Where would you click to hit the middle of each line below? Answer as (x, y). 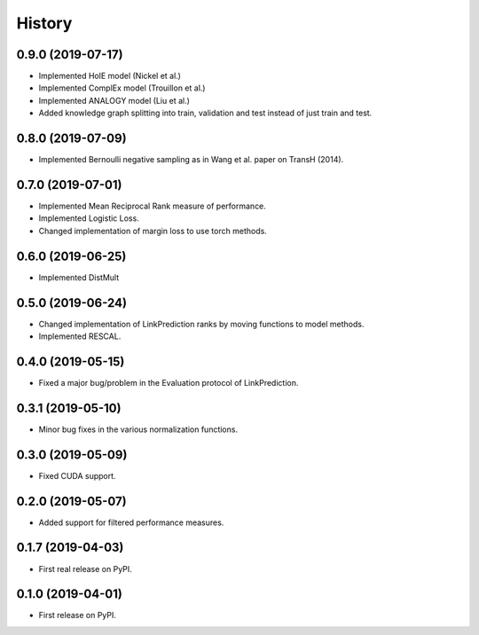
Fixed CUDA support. (77, 475)
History (44, 23)
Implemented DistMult (79, 277)
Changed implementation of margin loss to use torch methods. (153, 231)
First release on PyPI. (78, 615)
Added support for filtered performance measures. (131, 522)
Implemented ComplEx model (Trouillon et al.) (122, 88)
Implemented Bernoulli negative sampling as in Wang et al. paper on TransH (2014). (191, 160)
